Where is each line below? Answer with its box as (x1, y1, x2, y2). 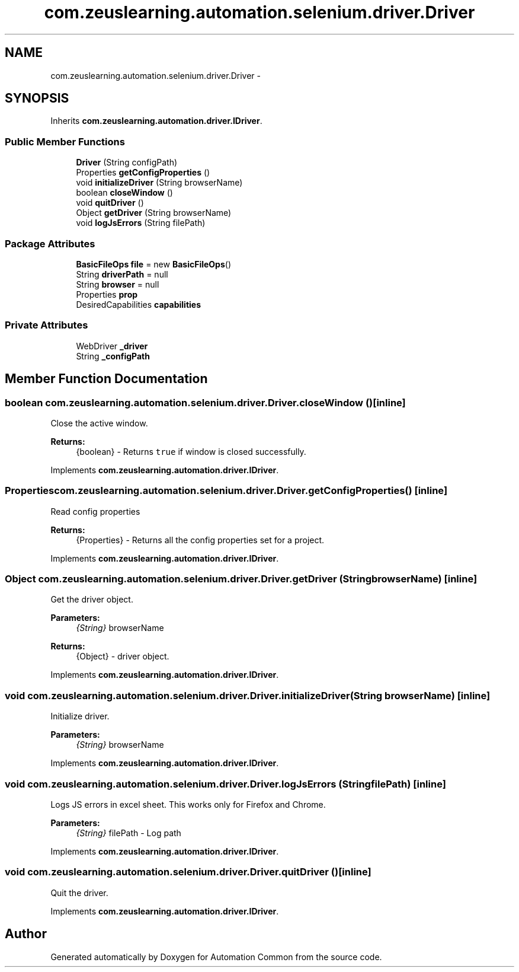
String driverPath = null (76, 269, 168, 279)
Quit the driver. (50, 887, 108, 898)
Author (5, 926, 47, 942)
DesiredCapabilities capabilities (76, 299, 201, 310)
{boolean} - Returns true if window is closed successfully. (76, 446, 306, 457)
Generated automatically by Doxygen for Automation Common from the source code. (50, 951, 382, 962)
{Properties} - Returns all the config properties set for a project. (76, 534, 325, 545)
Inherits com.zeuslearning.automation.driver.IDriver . (50, 116, 262, 126)
